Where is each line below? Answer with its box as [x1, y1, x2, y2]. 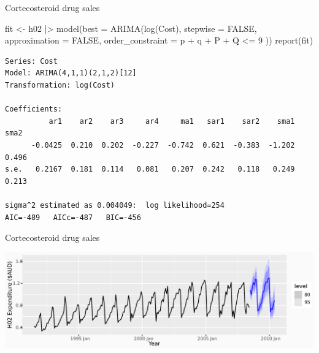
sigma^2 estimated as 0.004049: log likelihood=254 [5, 200, 225, 210]
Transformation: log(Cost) [5, 80, 115, 89]
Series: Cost [5, 56, 58, 66]
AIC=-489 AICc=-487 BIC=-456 [5, 213, 141, 222]
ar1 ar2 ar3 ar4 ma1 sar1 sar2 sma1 [48, 116, 295, 126]
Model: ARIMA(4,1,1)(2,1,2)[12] [5, 69, 137, 78]
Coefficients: [5, 105, 63, 114]
